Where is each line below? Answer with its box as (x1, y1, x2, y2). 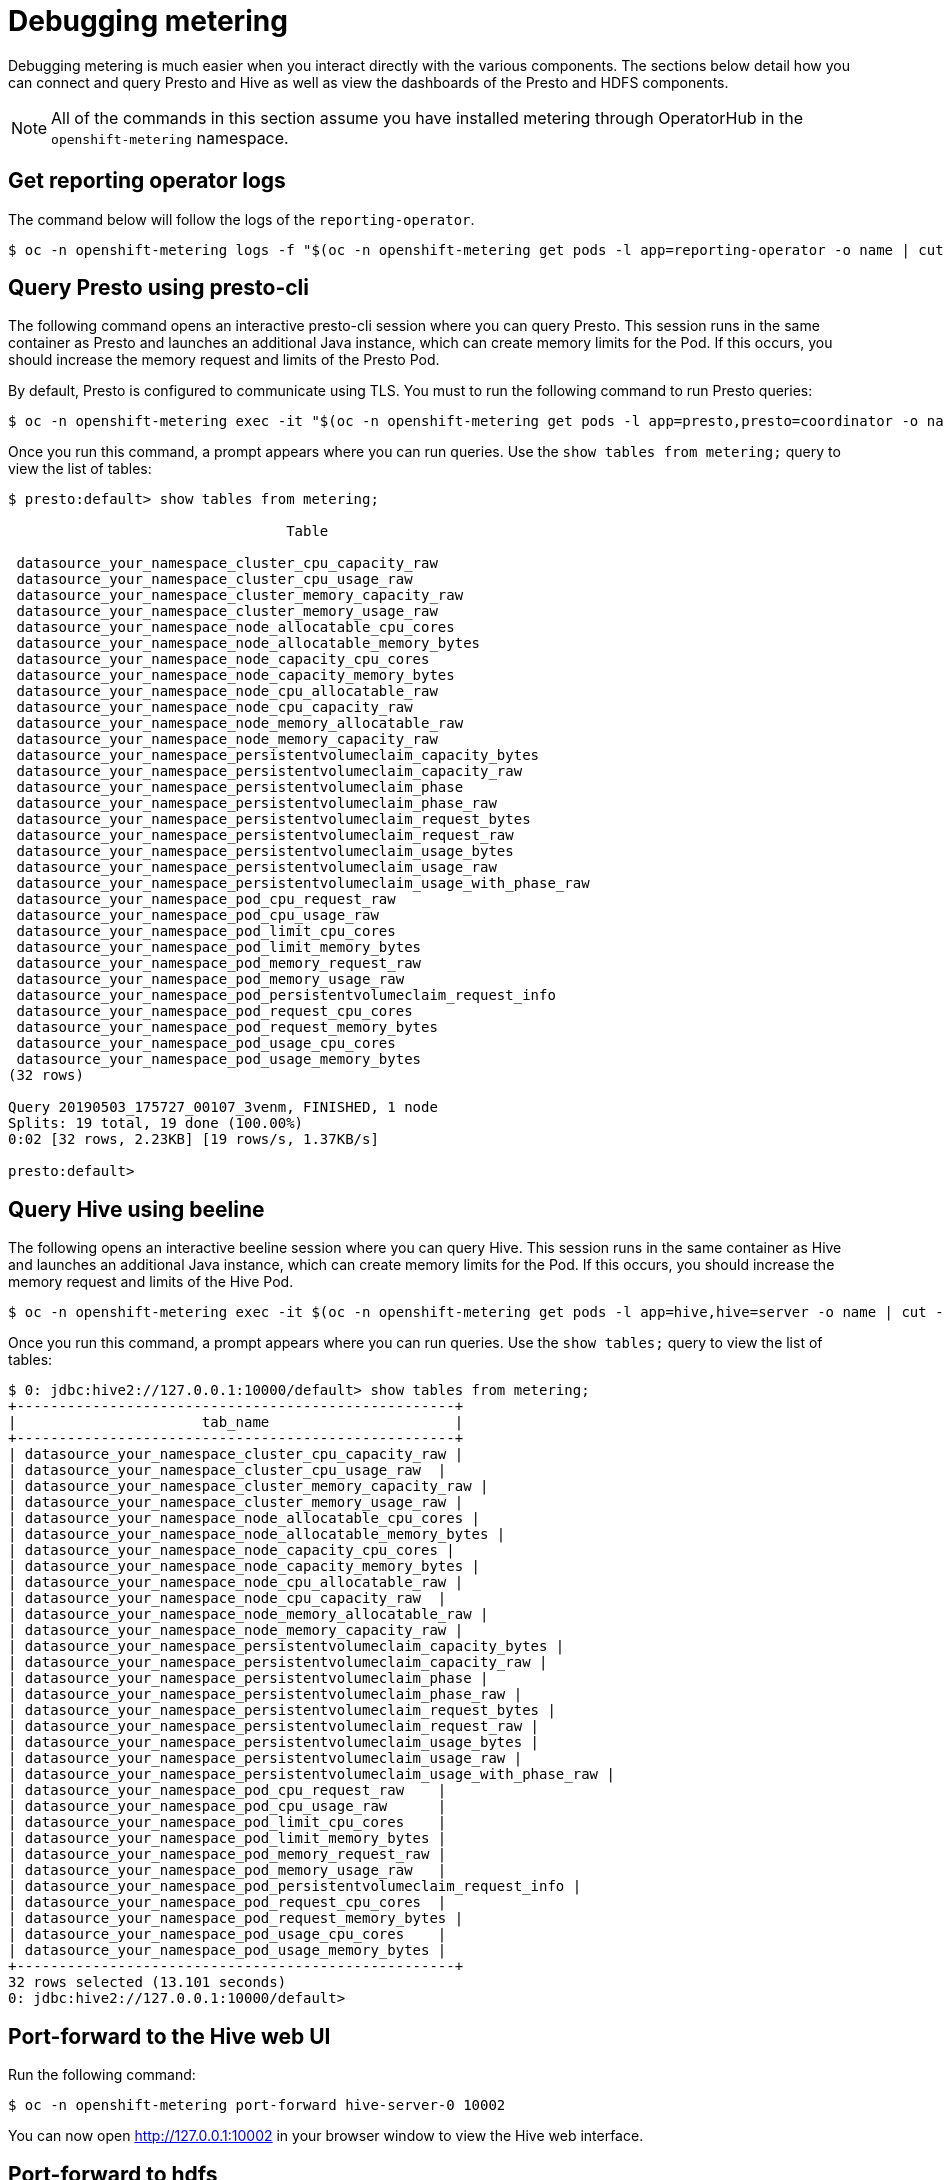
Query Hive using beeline (8, 1196, 265, 1222)
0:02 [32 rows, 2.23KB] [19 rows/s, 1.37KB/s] (8, 1131, 379, 1148)
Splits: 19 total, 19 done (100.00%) (8, 1115, 304, 1132)
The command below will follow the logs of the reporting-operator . (8, 210, 475, 228)
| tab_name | (8, 1414, 464, 1431)
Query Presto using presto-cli (8, 275, 309, 301)
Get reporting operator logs (8, 168, 286, 194)
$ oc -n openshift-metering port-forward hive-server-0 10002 (8, 2097, 506, 2114)
